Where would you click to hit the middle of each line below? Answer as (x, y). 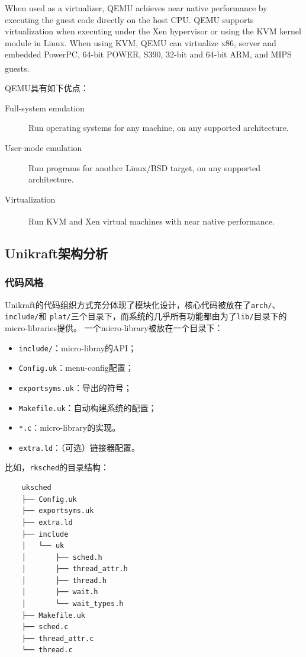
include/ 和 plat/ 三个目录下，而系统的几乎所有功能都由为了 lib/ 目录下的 (146, 316)
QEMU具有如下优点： (47, 88)
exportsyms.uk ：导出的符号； (75, 387)
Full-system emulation (45, 108)
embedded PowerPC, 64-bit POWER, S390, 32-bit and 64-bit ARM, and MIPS (148, 54)
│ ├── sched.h (62, 557)
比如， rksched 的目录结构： (57, 467)
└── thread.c (47, 650)
